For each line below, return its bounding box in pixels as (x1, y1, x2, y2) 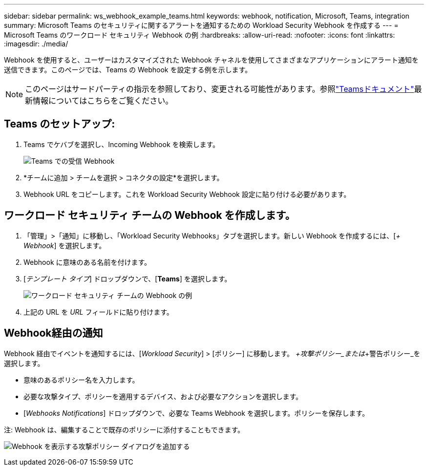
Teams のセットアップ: (4, 118, 115, 130)
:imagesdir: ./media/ (4, 40, 68, 48)
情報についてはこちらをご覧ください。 (33, 96, 173, 106)
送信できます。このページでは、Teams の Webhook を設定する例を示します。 (4, 65, 252, 74)
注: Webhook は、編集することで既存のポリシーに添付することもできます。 (4, 425, 245, 434)
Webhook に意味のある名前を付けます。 (23, 257, 151, 266)
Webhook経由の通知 (4, 327, 103, 340)
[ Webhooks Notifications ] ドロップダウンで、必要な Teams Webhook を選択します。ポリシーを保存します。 (23, 408, 369, 417)
